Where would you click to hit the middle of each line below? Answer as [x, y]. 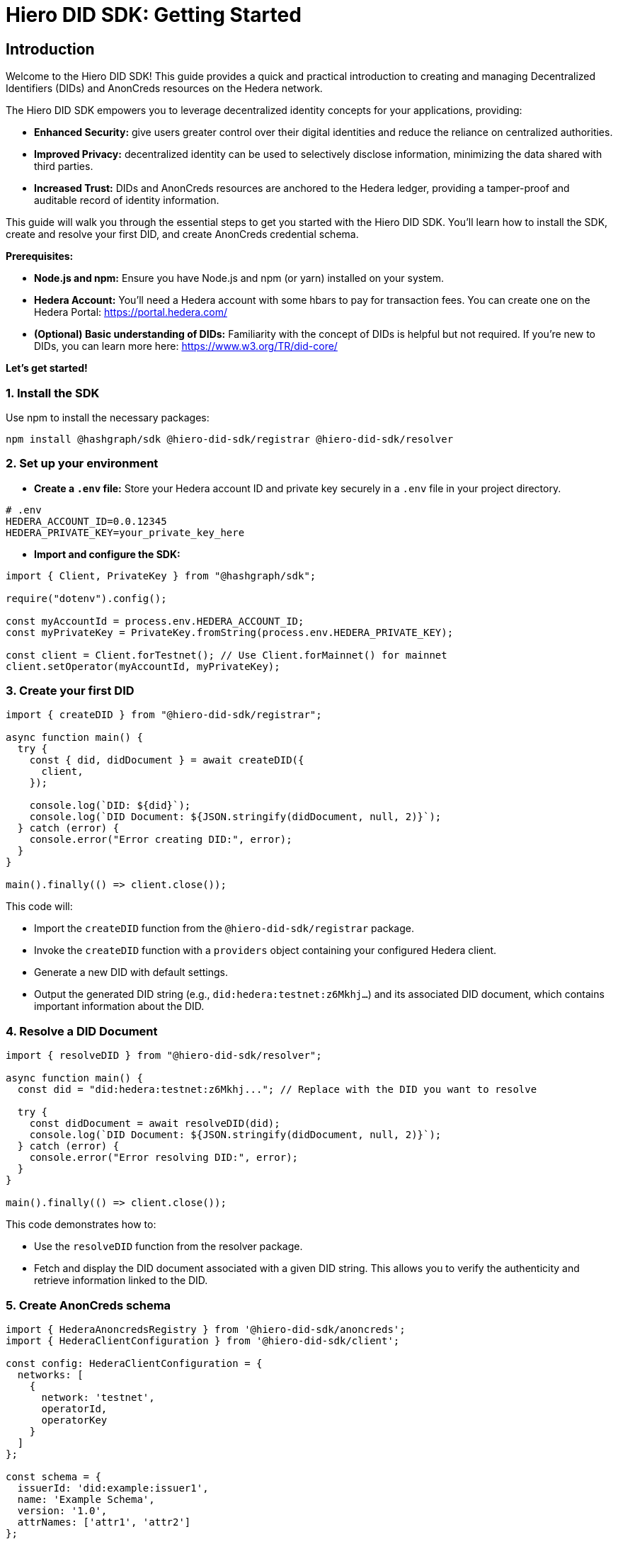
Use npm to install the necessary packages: [108, 417]
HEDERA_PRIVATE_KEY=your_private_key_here [125, 532]
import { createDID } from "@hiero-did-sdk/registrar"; [164, 715]
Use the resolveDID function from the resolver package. [168, 1247]
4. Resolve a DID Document [82, 1031]
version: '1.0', [62, 1510]
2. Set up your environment [82, 464]
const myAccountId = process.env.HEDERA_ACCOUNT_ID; [155, 621]
